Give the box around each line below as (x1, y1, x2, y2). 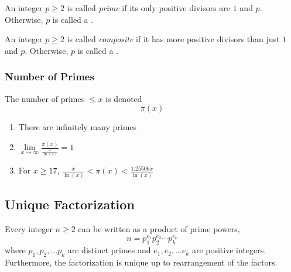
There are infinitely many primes (18, 121, 137, 133)
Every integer (5, 222, 53, 234)
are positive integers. (191, 244, 266, 256)
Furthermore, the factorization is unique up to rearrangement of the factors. (5, 256, 278, 268)
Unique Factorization (5, 195, 135, 213)
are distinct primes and (67, 244, 151, 256)
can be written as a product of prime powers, (78, 222, 240, 234)
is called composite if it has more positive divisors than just (67, 33, 280, 45)
